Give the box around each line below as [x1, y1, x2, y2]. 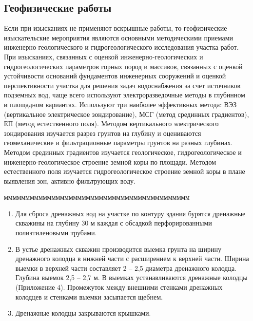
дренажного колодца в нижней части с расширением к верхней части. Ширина [15, 253, 249, 264]
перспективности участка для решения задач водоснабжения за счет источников [4, 80, 241, 90]
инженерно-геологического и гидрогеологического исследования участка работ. [4, 42, 239, 52]
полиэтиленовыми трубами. [15, 227, 97, 238]
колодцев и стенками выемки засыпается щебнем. [15, 291, 163, 302]
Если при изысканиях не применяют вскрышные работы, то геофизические [4, 23, 227, 33]
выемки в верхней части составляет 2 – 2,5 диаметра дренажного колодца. [15, 263, 237, 273]
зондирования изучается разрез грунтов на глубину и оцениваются [4, 128, 201, 138]
